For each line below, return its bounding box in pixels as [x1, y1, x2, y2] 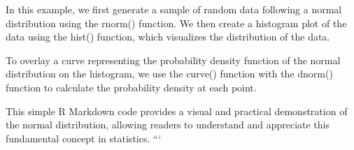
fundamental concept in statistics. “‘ [6, 130, 162, 145]
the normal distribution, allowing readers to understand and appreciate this [6, 117, 330, 132]
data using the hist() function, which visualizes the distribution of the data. [6, 29, 330, 44]
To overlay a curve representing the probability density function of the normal [6, 52, 341, 67]
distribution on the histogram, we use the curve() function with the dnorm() [6, 66, 333, 81]
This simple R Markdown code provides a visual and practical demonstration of [6, 103, 348, 118]
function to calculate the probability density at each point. [6, 80, 257, 94]
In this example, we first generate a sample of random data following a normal [6, 2, 342, 16]
